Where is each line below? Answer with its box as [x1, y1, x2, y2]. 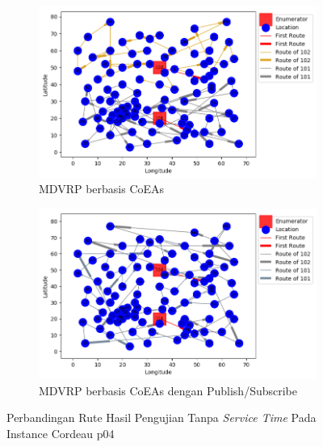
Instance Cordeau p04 [6, 425, 115, 442]
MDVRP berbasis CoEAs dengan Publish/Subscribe [39, 382, 297, 399]
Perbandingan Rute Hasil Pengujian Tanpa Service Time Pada [6, 409, 317, 426]
